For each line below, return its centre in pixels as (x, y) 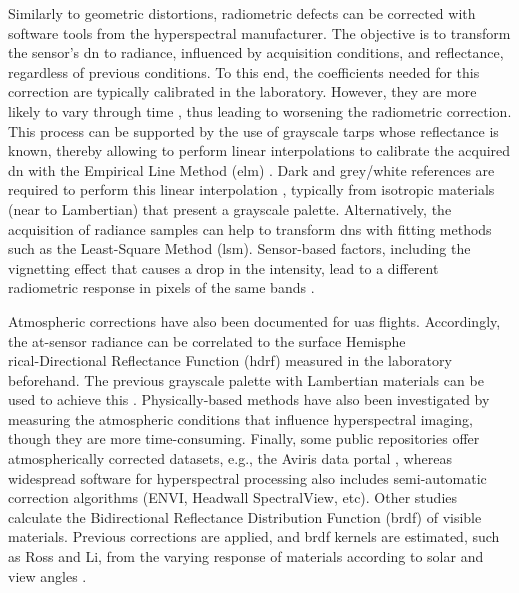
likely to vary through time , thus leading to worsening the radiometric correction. (260, 110)
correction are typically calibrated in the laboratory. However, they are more (242, 91)
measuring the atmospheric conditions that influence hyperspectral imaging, (240, 418)
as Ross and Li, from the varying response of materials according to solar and (246, 556)
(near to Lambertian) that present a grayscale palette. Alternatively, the (230, 208)
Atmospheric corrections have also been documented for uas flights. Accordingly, (254, 320)
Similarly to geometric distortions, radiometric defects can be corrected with (242, 13)
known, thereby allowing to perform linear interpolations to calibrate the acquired (259, 150)
